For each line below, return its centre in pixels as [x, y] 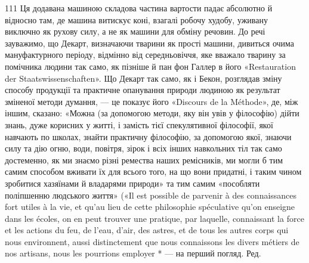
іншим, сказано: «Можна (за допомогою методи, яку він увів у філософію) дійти [152, 113]
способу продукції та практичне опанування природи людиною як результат [143, 90]
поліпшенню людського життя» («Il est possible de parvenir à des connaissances [151, 195]
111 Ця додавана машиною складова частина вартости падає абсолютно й [139, 8]
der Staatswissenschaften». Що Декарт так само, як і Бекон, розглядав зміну [143, 78]
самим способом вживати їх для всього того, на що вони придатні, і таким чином [153, 171]
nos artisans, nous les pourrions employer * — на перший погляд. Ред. [133, 253]
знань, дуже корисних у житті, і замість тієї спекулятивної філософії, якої [139, 124]
